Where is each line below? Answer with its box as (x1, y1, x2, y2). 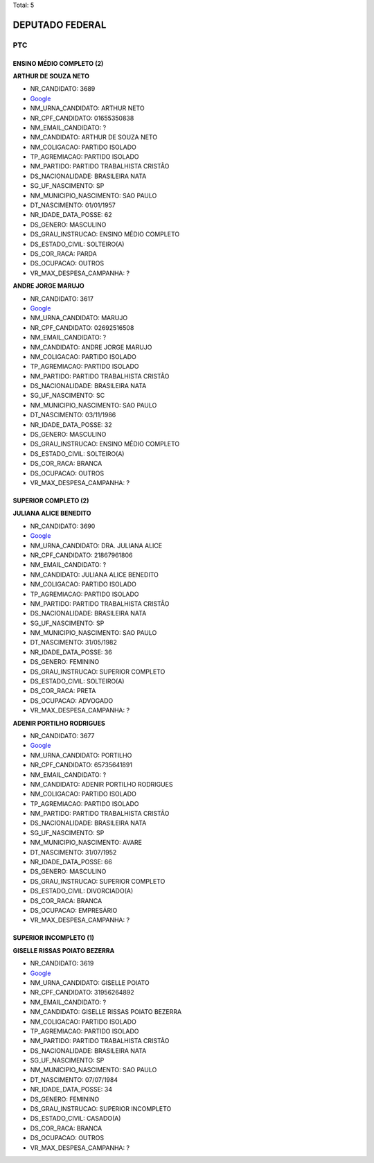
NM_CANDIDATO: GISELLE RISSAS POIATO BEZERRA (30, 1008, 182, 1016)
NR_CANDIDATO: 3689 (30, 85, 96, 93)
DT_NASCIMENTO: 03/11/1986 (30, 411, 116, 419)
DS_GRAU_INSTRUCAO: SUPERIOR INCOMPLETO (30, 1105, 172, 1113)
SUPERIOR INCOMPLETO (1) (12, 934, 95, 942)
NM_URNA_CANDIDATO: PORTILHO (30, 751, 132, 759)
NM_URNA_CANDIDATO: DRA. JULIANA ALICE (30, 541, 163, 550)
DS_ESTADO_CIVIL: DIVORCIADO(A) (30, 887, 134, 895)
